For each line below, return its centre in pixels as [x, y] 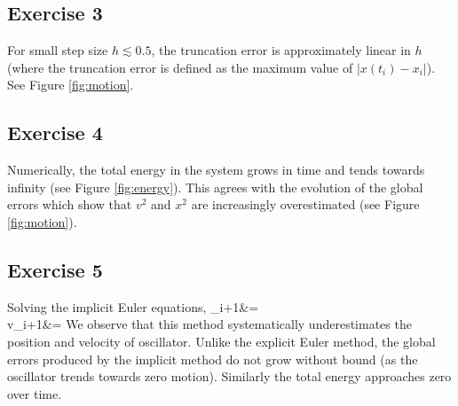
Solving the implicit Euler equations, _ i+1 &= [133, 306]
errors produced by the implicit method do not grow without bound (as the [213, 359]
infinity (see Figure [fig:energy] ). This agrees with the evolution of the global [215, 187]
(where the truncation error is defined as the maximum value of [180, 67]
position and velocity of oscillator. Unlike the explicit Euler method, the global [221, 341]
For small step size [58, 50]
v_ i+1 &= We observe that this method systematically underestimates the [209, 324]
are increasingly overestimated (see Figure [305, 204]
